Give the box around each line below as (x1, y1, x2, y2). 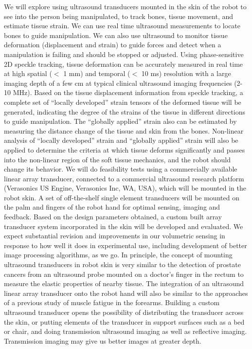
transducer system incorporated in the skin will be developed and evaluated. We (4, 221, 243, 231)
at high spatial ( (4, 68, 52, 78)
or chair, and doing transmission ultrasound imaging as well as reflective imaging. (4, 326, 247, 336)
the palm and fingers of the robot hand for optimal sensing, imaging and (4, 202, 220, 212)
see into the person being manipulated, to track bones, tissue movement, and (4, 11, 234, 21)
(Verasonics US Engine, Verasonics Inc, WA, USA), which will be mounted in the (4, 183, 246, 193)
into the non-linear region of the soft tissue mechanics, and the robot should (4, 154, 231, 164)
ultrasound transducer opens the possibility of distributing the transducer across (4, 307, 244, 317)
